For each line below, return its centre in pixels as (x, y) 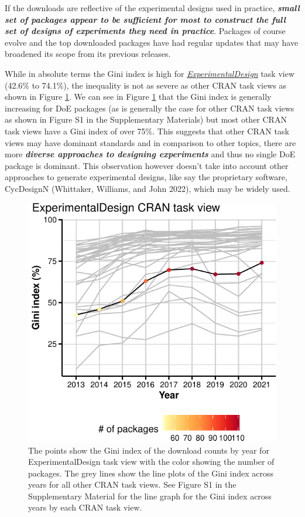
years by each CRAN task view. (85, 507)
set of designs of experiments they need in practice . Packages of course (145, 31)
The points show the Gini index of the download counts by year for (149, 450)
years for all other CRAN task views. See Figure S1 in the (132, 484)
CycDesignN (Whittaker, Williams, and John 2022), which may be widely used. (148, 188)
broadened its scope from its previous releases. (88, 54)
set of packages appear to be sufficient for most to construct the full (145, 19)
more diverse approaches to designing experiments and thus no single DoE (150, 154)
